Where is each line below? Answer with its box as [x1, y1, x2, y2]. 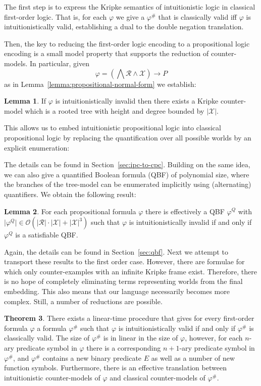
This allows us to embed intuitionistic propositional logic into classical [4, 122, 221, 133]
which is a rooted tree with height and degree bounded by [25, 105, 204, 116]
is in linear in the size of [103, 332, 178, 343]
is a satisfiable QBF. [15, 229, 78, 240]
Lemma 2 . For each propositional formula [4, 206, 136, 216]
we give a [116, 11, 145, 22]
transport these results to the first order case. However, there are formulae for [4, 256, 245, 267]
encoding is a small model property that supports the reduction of [4, 48, 209, 59]
